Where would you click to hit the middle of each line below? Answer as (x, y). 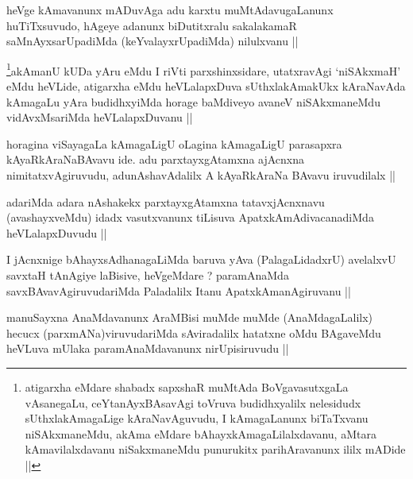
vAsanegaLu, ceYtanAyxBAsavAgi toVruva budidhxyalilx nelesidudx (193, 402)
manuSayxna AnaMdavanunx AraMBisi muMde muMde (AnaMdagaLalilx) (190, 317)
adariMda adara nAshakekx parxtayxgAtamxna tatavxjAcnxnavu (166, 201)
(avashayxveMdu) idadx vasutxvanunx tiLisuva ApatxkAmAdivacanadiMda (190, 217)
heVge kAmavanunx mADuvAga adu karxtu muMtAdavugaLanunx (170, 10)
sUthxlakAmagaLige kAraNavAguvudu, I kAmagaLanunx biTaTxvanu (197, 418)
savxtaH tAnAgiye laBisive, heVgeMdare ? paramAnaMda (148, 274)
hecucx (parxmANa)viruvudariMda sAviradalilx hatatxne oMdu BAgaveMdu (194, 332)
